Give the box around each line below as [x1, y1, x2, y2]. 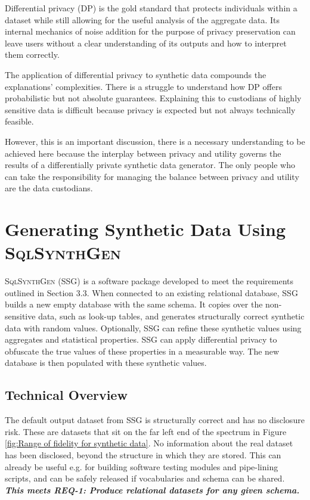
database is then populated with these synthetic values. [5, 356, 207, 369]
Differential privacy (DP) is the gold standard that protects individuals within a [5, 2, 297, 14]
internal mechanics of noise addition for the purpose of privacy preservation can [5, 25, 296, 38]
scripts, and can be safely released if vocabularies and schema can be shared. [5, 472, 285, 485]
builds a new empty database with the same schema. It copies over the [5, 298, 263, 310]
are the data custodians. [5, 182, 93, 194]
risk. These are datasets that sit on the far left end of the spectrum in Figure [5, 425, 287, 437]
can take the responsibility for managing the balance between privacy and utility [5, 170, 299, 182]
